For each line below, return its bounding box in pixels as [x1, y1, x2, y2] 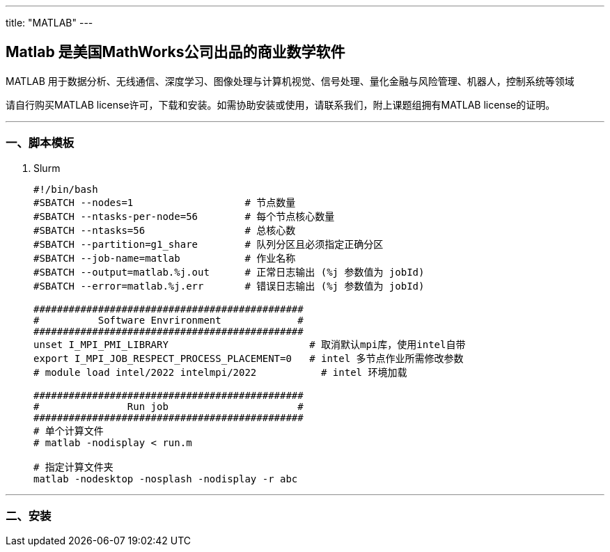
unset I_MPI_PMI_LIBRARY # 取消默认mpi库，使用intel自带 [33, 338, 466, 350]
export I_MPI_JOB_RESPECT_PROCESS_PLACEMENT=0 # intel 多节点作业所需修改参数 [33, 352, 464, 364]
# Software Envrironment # [33, 314, 304, 326]
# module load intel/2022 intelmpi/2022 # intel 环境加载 [33, 366, 407, 378]
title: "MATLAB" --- [6, 17, 93, 29]
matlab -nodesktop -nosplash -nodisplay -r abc [33, 473, 298, 484]
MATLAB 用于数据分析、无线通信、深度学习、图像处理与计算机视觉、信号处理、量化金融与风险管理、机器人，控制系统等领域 [6, 74, 574, 87]
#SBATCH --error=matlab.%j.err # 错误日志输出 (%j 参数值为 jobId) [33, 280, 425, 292]
